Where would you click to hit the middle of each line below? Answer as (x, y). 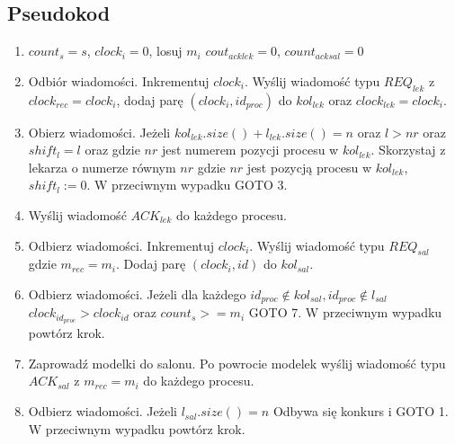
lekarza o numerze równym (102, 167)
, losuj (165, 51)
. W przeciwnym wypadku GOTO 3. (187, 185)
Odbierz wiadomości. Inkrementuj (121, 245)
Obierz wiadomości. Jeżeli (99, 132)
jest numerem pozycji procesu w (250, 150)
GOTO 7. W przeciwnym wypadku (345, 312)
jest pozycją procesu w (309, 167)
